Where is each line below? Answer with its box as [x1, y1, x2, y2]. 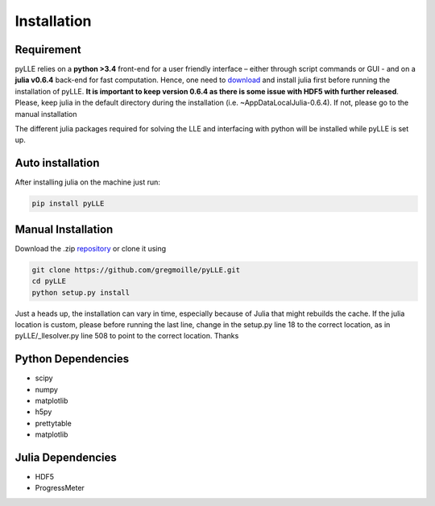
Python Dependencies [14, 352, 129, 366]
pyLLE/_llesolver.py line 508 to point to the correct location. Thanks [14, 331, 239, 341]
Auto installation [14, 156, 100, 170]
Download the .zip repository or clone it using [14, 243, 167, 253]
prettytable [35, 418, 72, 428]
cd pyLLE [31, 276, 67, 286]
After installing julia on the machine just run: [14, 177, 161, 187]
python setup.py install [31, 288, 130, 297]
